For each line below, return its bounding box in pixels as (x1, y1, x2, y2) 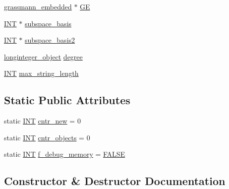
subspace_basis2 (25, 35, 75, 45)
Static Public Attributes (4, 92, 130, 108)
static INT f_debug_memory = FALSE (4, 149, 125, 159)
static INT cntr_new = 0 (4, 116, 81, 126)
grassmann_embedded (4, 1, 72, 11)
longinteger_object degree (4, 51, 83, 62)
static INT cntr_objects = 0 (4, 132, 90, 142)
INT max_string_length (4, 68, 79, 78)
